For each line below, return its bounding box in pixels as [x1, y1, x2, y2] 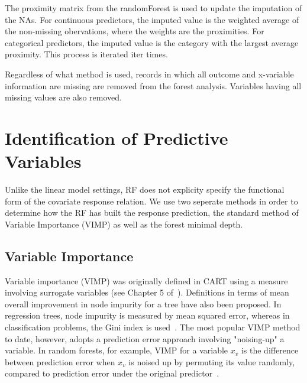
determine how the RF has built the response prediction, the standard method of [5, 206, 299, 219]
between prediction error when [5, 355, 115, 368]
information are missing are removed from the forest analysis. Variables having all [5, 79, 302, 92]
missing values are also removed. [5, 91, 122, 103]
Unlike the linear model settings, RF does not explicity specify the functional [5, 183, 285, 196]
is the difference [241, 344, 299, 356]
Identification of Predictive [5, 125, 228, 150]
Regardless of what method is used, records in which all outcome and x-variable [5, 67, 294, 80]
